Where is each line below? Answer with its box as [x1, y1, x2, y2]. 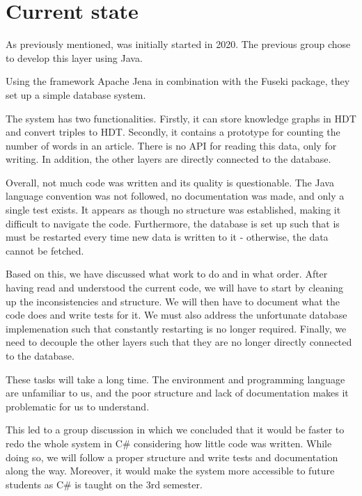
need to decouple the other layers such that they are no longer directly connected [6, 335, 352, 349]
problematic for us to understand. [6, 399, 150, 413]
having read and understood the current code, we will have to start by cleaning [6, 280, 343, 295]
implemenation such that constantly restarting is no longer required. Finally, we [6, 321, 347, 335]
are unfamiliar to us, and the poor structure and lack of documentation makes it [6, 385, 349, 400]
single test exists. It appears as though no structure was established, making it [6, 202, 341, 217]
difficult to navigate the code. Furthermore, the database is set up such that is [6, 216, 340, 230]
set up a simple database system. [6, 87, 146, 102]
